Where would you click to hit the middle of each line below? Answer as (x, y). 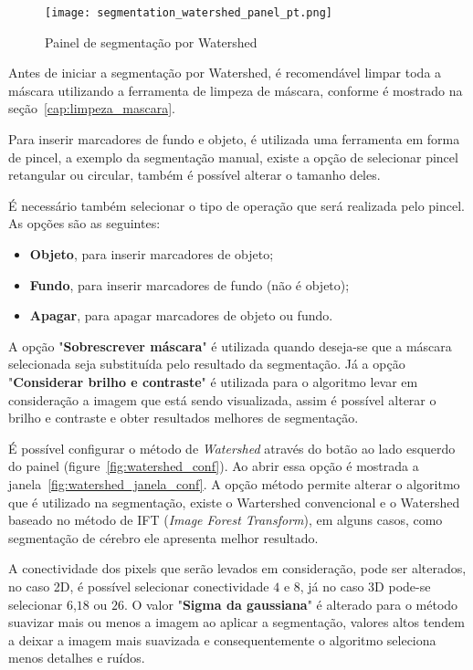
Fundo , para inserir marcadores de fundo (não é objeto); (189, 284)
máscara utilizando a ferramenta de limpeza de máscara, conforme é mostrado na (236, 90)
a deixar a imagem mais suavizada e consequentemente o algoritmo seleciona (222, 639)
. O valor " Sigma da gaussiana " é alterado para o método (291, 604)
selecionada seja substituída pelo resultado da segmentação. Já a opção (207, 364)
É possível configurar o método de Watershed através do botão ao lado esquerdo (232, 448)
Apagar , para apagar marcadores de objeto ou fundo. (181, 315)
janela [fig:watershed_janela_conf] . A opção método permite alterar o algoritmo (234, 483)
